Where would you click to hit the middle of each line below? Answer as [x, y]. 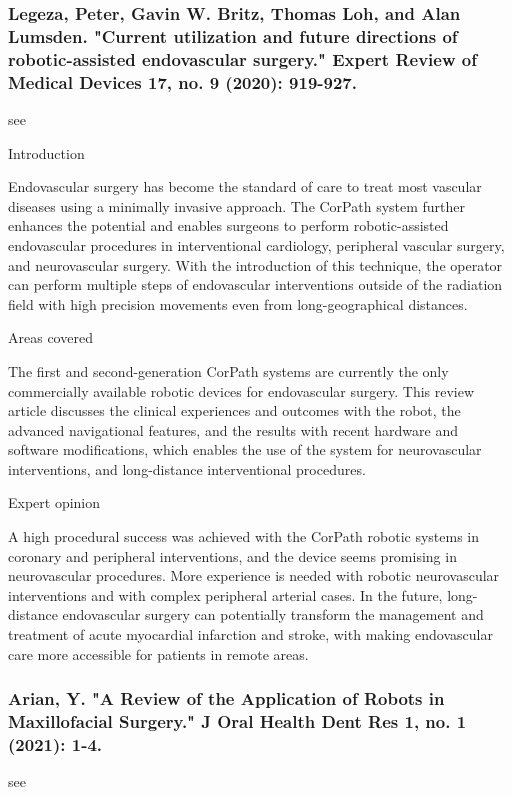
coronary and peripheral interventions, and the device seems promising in [232, 555]
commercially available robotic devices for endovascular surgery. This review [241, 390]
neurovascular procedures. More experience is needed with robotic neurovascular [254, 575]
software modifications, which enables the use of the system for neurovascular [245, 449]
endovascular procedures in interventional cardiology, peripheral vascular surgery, [256, 244]
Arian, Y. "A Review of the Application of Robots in [226, 698]
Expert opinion [54, 502]
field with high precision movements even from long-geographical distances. [238, 303]
